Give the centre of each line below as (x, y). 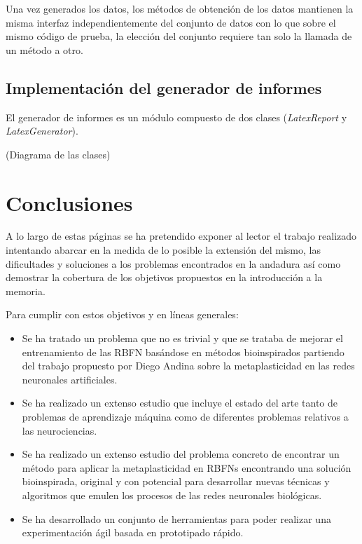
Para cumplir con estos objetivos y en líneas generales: (122, 314)
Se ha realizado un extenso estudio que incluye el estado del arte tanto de (180, 403)
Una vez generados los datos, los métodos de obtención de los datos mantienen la (180, 8)
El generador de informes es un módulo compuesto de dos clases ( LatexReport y (176, 117)
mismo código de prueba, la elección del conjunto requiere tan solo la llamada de (179, 36)
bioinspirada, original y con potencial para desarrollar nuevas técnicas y (176, 481)
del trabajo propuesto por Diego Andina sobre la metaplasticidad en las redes (188, 366)
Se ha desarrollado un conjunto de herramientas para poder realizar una (176, 518)
